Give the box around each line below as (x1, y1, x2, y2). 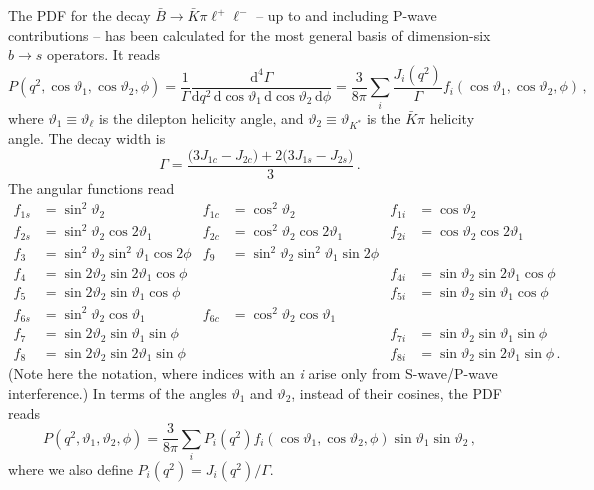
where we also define (8, 459, 133, 479)
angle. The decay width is (8, 128, 166, 149)
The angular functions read (8, 177, 175, 198)
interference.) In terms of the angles (8, 383, 227, 404)
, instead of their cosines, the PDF (291, 383, 502, 404)
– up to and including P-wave (256, 5, 437, 25)
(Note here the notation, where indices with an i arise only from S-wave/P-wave (8, 363, 498, 384)
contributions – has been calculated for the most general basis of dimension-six (8, 24, 491, 45)
